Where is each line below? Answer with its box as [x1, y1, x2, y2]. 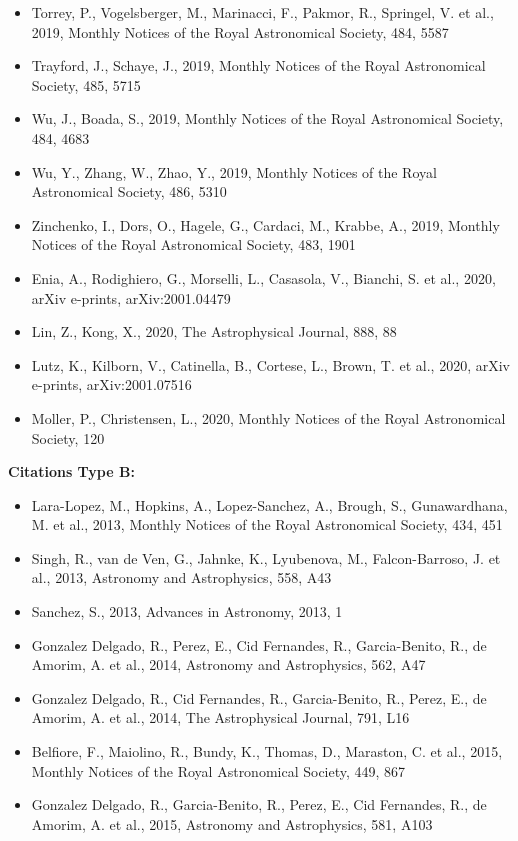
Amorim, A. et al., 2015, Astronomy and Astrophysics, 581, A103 [31, 813, 433, 834]
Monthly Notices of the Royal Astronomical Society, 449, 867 [31, 760, 406, 781]
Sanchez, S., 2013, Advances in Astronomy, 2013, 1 [31, 601, 343, 622]
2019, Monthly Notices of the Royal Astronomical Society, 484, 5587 [31, 21, 449, 42]
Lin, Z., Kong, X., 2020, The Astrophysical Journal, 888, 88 [31, 321, 397, 342]
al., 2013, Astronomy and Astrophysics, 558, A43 [31, 567, 332, 588]
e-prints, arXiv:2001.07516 [31, 374, 192, 395]
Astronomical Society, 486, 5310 [31, 181, 227, 202]
